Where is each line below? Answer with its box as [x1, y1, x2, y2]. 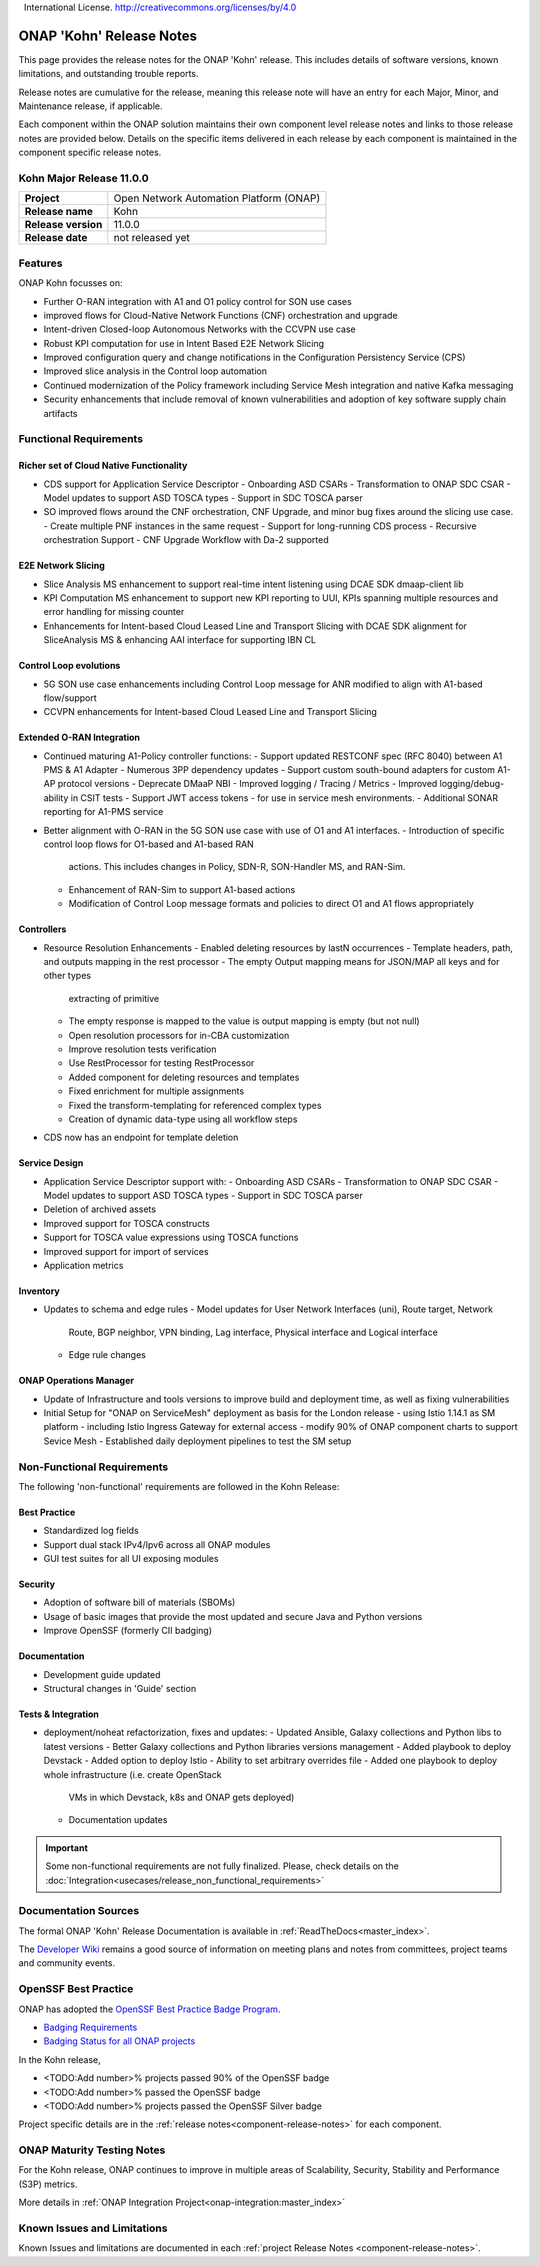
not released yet [113, 231, 190, 245]
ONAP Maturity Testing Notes [18, 2143, 166, 2157]
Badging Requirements [43, 2021, 138, 2033]
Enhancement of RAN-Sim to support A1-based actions [68, 883, 296, 895]
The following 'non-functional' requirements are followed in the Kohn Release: [18, 1480, 340, 1492]
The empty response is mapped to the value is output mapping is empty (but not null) [68, 1015, 420, 1027]
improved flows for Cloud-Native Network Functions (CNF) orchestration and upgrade [43, 309, 399, 321]
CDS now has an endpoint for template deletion [43, 1131, 239, 1144]
